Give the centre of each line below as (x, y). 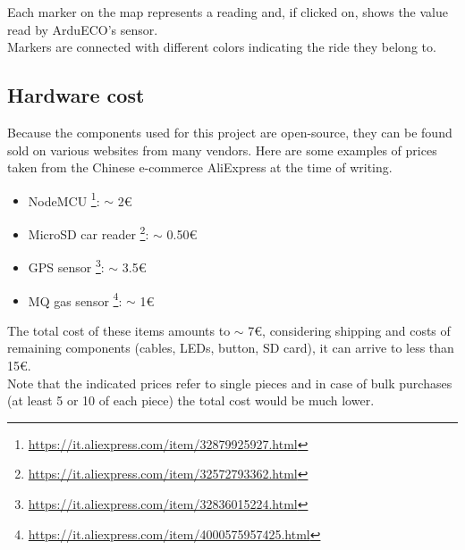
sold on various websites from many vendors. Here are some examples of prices (222, 150)
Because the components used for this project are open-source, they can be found (230, 132)
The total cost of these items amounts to (119, 330)
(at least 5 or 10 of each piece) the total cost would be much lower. (191, 400)
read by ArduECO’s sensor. (83, 29)
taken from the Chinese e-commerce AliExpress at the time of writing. (200, 167)
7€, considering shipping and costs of (349, 330)
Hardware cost (76, 95)
